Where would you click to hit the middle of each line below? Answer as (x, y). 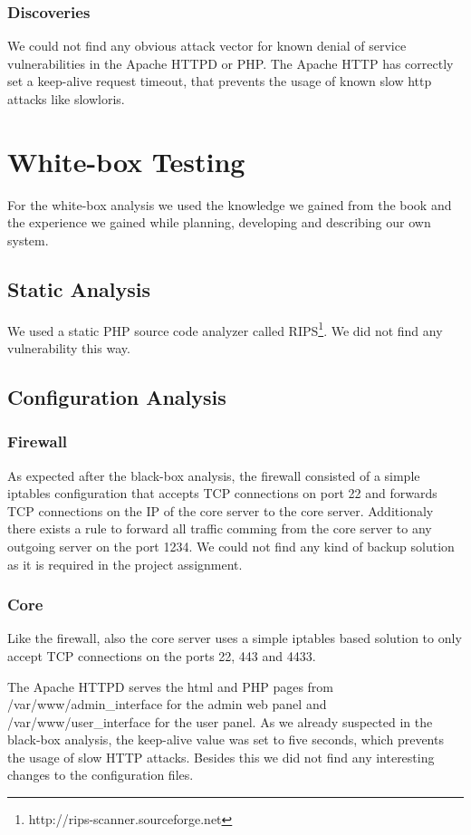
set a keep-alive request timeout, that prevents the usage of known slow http (220, 81)
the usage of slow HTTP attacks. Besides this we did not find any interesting (221, 757)
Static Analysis (79, 288)
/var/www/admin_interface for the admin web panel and (167, 704)
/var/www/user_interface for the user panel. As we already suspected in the (220, 721)
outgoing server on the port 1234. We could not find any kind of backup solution (231, 546)
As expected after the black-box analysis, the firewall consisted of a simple (214, 475)
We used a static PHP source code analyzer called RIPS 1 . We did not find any (225, 329)
